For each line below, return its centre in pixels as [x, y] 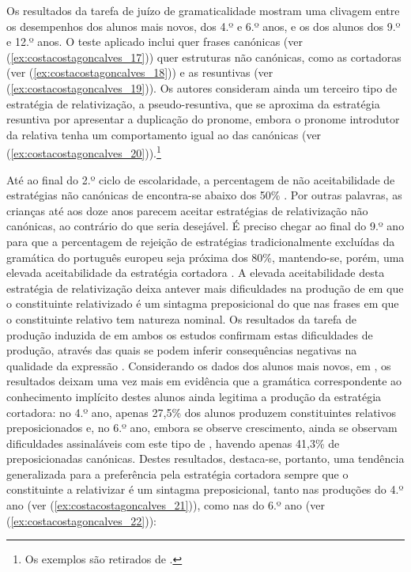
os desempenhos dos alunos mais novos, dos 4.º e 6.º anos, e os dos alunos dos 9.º [204, 26]
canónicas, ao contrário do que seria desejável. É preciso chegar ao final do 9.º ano [205, 226]
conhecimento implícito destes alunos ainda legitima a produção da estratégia [194, 396]
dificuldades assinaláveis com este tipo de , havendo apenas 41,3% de [173, 443]
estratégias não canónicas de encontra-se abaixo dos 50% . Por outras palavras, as [204, 195]
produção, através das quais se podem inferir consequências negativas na [182, 350]
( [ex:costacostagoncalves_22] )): [82, 520]
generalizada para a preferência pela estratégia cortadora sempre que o [177, 474]
